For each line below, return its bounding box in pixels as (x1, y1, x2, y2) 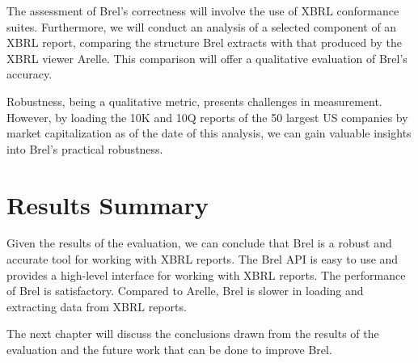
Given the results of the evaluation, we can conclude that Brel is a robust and (6, 234, 392, 251)
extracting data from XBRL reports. (6, 298, 187, 314)
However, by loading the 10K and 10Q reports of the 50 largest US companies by (6, 108, 408, 125)
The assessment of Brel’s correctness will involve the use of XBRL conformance (6, 2, 399, 19)
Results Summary (6, 188, 209, 221)
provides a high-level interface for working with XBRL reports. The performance (6, 266, 406, 283)
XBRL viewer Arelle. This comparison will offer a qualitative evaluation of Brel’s (6, 49, 407, 66)
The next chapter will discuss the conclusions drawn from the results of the (6, 325, 379, 342)
